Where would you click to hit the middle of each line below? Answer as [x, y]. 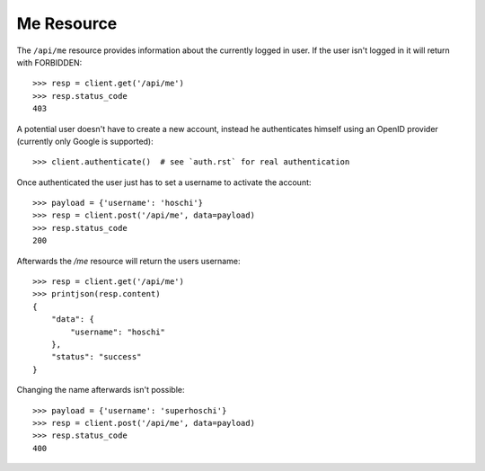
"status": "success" [96, 357]
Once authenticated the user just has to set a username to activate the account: [164, 182]
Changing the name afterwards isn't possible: [101, 390]
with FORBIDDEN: [49, 62]
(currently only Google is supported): [85, 141]
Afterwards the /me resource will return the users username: [128, 261]
